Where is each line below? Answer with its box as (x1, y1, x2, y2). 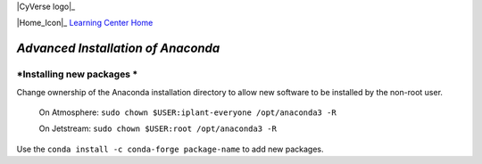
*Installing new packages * (16, 68, 138, 80)
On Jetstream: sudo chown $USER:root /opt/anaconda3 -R (38, 123, 277, 134)
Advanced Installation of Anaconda (16, 41, 220, 56)
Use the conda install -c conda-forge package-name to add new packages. (16, 143, 325, 154)
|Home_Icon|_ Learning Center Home (16, 18, 154, 29)
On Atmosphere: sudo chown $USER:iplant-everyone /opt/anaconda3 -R (38, 107, 337, 118)
